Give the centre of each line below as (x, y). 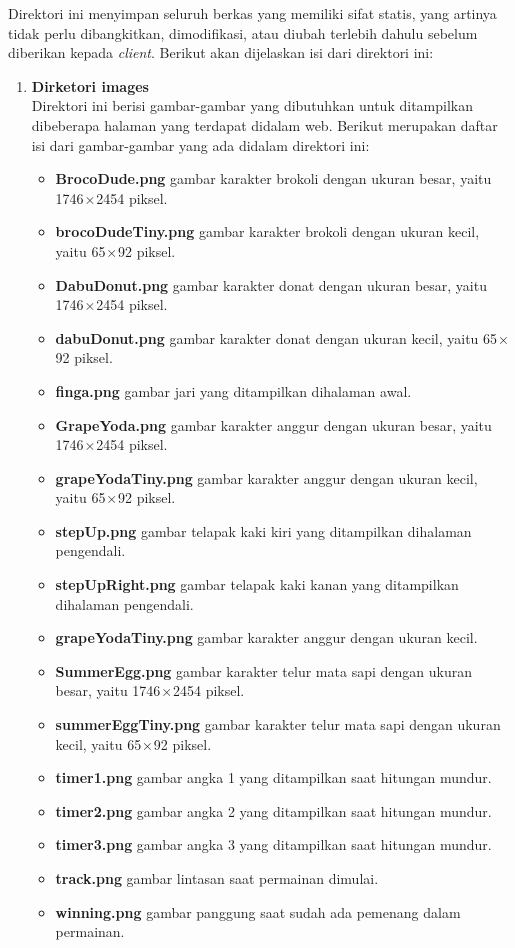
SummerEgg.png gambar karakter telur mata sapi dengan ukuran (263, 670)
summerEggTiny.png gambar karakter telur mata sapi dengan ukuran (278, 724)
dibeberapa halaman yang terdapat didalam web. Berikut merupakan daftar (264, 124)
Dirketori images (90, 85)
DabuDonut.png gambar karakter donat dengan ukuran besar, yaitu (271, 284)
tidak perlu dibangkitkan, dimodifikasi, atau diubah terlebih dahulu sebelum (243, 32)
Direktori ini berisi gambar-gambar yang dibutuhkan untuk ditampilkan (252, 105)
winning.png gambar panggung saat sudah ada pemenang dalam (258, 911)
